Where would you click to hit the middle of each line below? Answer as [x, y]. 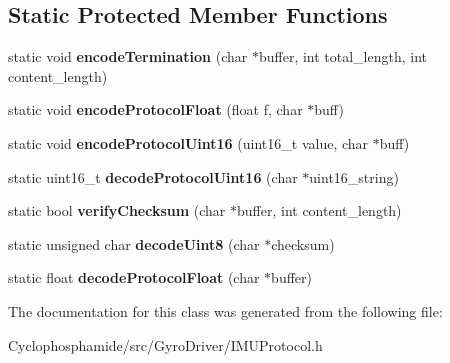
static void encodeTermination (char [128, 56]
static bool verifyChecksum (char [117, 210]
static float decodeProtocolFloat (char [134, 277]
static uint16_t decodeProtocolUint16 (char [153, 176]
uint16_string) [354, 176]
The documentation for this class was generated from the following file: [225, 310]
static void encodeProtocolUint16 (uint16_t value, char [188, 142]
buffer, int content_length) [319, 210]
